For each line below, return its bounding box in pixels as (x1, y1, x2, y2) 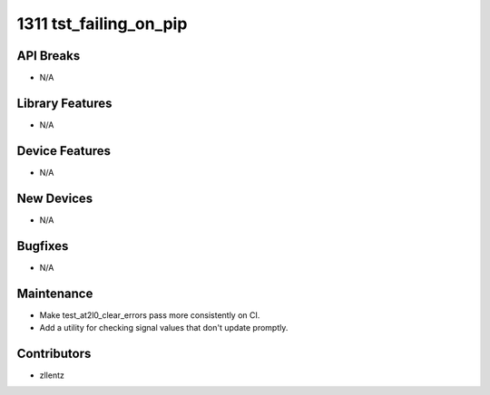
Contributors (16, 345, 92, 361)
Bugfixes (16, 238, 69, 254)
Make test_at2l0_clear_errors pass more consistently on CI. (39, 309, 260, 321)
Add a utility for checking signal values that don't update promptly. (39, 322, 289, 332)
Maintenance (16, 285, 93, 301)
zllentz (39, 370, 65, 381)
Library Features (16, 95, 113, 111)
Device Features (16, 143, 112, 159)
